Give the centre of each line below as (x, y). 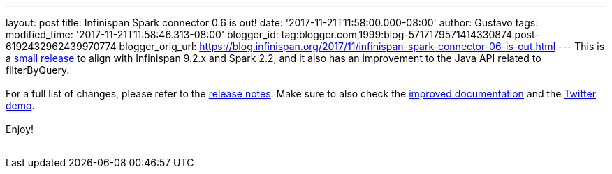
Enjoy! (20, 129)
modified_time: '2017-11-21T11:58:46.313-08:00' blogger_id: (142, 34)
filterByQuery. (38, 70)
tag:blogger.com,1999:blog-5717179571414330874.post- (410, 34)
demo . (20, 105)
